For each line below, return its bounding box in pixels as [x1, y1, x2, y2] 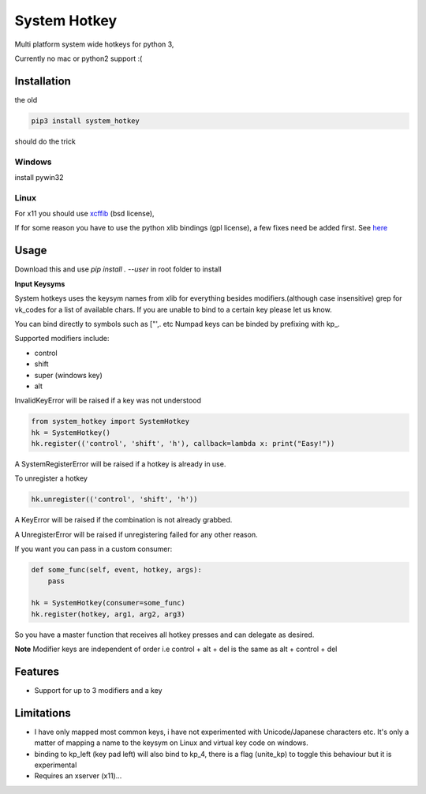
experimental [34, 760, 77, 770]
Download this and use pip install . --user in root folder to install [14, 264, 222, 274]
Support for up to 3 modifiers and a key [34, 686, 163, 695]
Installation [14, 74, 71, 88]
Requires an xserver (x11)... [34, 771, 122, 781]
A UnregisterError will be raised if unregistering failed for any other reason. [14, 530, 258, 539]
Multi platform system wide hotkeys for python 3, [14, 39, 174, 49]
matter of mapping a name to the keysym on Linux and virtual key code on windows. [34, 738, 309, 747]
